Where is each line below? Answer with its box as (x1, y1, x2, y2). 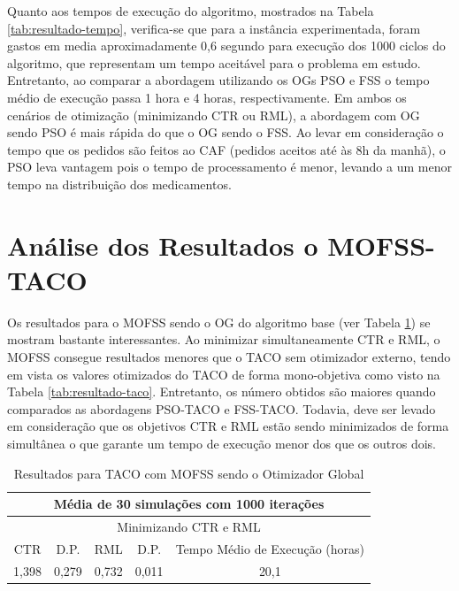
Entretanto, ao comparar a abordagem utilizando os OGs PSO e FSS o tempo (7, 71, 430, 89)
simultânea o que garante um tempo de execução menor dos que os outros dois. (7, 434, 437, 452)
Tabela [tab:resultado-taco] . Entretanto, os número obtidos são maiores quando (7, 382, 436, 401)
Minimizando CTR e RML (117, 518, 261, 536)
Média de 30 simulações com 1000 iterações (53, 495, 325, 513)
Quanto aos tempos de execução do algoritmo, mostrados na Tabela (7, 2, 374, 19)
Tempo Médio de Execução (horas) (175, 539, 365, 557)
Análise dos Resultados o (7, 226, 318, 263)
